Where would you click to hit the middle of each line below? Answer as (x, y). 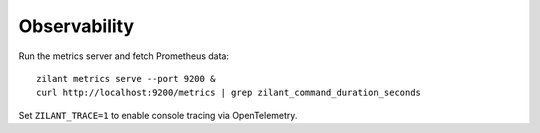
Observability (76, 26)
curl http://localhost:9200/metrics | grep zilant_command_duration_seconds (229, 93)
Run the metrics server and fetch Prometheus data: (124, 56)
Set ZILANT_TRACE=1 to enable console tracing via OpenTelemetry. (158, 115)
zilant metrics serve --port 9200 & (126, 78)
